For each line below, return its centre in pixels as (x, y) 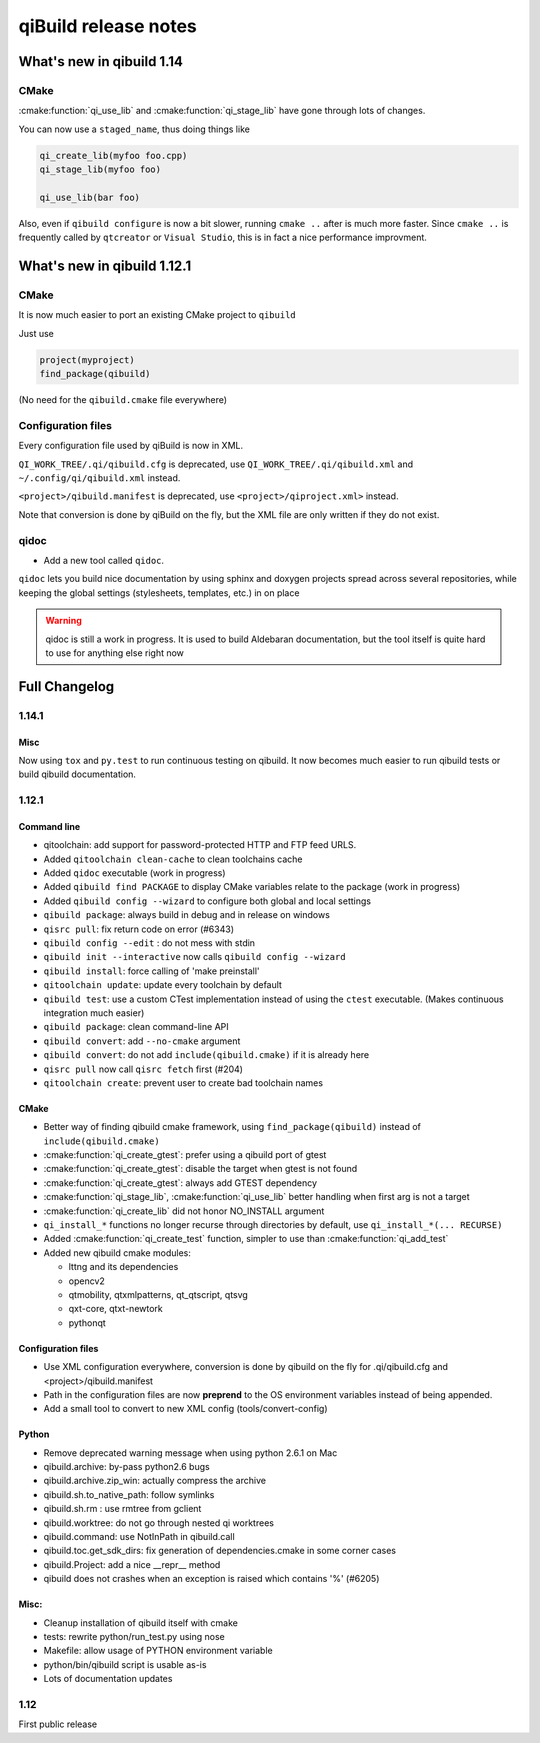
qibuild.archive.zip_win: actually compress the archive (155, 1481)
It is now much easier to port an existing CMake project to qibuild (157, 315)
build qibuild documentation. (77, 774)
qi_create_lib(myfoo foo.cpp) (113, 155)
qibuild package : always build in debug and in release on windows (186, 915)
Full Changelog (66, 686)
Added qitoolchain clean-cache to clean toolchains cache (173, 859)
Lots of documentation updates (108, 1679)
